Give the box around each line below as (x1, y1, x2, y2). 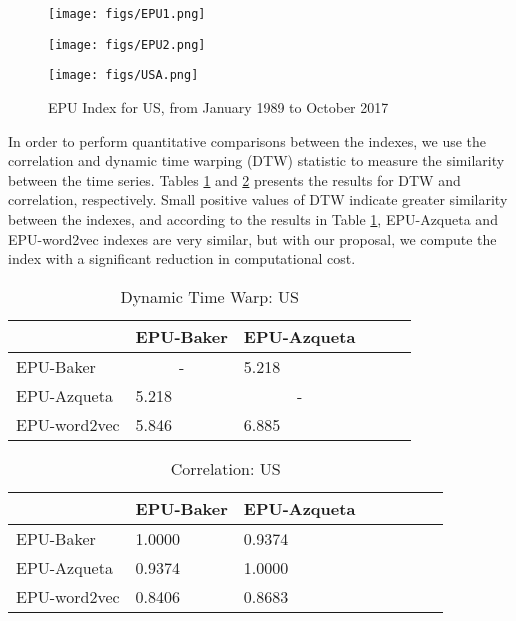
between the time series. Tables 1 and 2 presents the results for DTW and (8, 169, 461, 190)
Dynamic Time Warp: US (120, 284, 299, 308)
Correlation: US (170, 456, 281, 480)
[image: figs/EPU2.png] (48, 37, 206, 52)
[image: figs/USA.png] (48, 68, 199, 83)
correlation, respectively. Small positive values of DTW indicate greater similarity (8, 189, 508, 210)
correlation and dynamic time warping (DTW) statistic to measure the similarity (8, 150, 505, 171)
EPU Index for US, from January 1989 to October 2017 (48, 96, 389, 117)
